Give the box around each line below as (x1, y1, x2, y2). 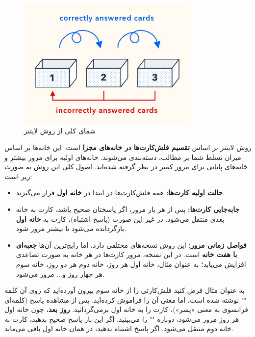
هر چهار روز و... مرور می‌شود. (16, 268, 105, 279)
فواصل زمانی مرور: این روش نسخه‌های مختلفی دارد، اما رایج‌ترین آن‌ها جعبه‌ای (16, 239, 247, 250)
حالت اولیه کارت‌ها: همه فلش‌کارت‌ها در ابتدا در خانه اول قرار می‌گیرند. (16, 187, 225, 198)
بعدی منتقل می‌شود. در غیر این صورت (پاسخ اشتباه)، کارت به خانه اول (16, 213, 225, 224)
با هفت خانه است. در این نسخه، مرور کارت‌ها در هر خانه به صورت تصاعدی (16, 249, 237, 259)
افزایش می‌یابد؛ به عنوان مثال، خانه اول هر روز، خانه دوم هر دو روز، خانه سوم (16, 259, 246, 269)
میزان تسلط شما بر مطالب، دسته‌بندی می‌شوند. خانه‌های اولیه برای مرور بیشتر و (4, 152, 241, 162)
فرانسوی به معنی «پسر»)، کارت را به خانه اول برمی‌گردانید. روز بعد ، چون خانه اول (4, 304, 248, 314)
